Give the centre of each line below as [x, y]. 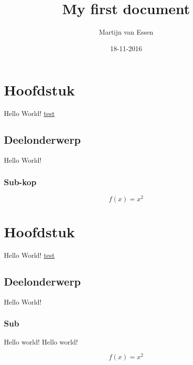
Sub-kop [20, 182]
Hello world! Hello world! [41, 341]
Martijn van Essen [126, 32]
